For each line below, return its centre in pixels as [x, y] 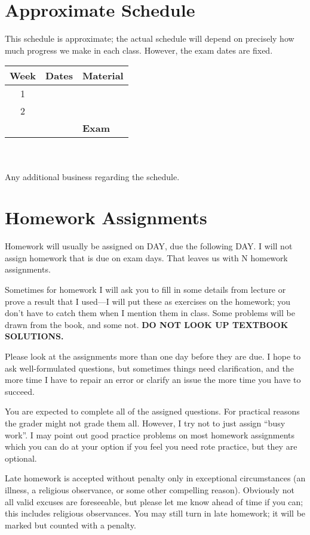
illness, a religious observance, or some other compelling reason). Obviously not [150, 489]
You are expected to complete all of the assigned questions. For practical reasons [152, 411]
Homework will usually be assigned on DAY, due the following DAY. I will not [149, 246]
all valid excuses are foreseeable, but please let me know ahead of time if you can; [154, 501]
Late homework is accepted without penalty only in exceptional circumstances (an [155, 478]
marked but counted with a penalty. [70, 525]
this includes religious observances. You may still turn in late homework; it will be [155, 513]
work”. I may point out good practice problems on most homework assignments [150, 435]
